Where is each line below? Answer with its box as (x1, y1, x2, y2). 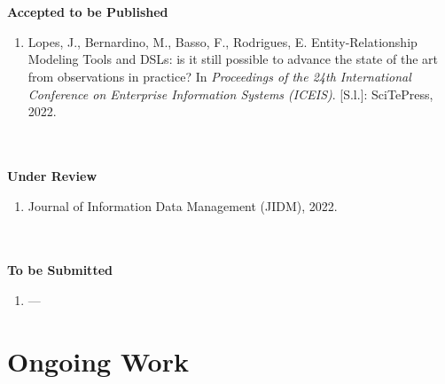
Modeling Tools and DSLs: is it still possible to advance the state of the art (27, 50, 438, 68)
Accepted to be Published (7, 3, 168, 21)
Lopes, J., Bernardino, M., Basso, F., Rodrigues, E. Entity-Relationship (27, 32, 418, 51)
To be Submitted (7, 261, 113, 279)
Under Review (7, 166, 98, 184)
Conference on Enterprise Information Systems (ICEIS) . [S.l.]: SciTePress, (27, 84, 433, 103)
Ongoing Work (7, 342, 189, 379)
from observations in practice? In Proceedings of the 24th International (27, 67, 411, 85)
